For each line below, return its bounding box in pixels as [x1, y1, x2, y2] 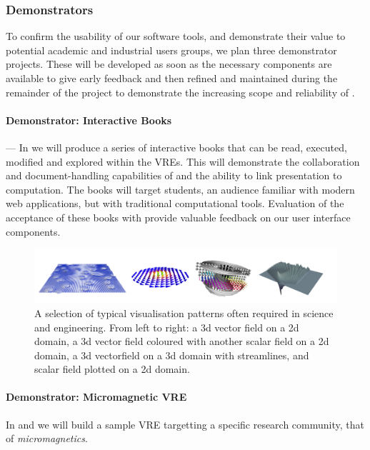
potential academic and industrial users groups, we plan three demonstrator [6, 42, 337, 57]
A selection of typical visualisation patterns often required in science [34, 305, 334, 320]
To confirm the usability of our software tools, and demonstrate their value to [6, 29, 346, 44]
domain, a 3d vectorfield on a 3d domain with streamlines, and [34, 347, 309, 362]
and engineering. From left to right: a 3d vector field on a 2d [34, 319, 299, 334]
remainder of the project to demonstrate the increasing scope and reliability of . [6, 84, 355, 99]
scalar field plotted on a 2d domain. [34, 361, 190, 376]
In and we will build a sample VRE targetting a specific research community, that [6, 416, 364, 431]
